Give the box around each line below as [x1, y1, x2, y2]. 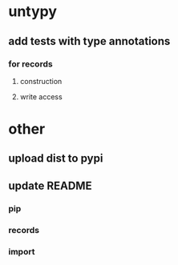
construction [19, 76, 63, 86]
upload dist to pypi [8, 151, 103, 166]
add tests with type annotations [8, 34, 171, 48]
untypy [8, 2, 58, 21]
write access [19, 91, 63, 102]
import [8, 246, 35, 257]
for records [8, 58, 54, 70]
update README [8, 179, 92, 192]
